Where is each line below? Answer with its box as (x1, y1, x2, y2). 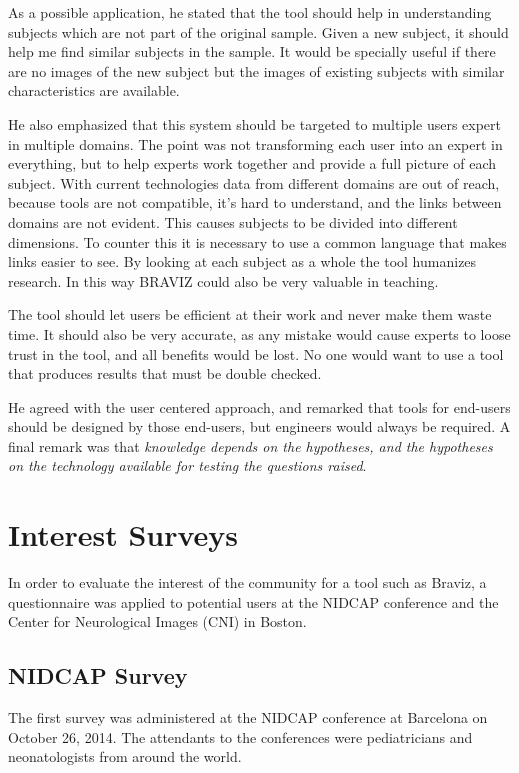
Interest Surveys (8, 514, 239, 555)
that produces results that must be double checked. (8, 363, 322, 384)
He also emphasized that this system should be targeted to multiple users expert (8, 113, 502, 134)
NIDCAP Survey (8, 660, 188, 691)
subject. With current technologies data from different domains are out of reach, (8, 172, 500, 193)
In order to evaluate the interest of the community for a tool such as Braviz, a (8, 572, 487, 593)
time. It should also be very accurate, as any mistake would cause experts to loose (8, 323, 511, 344)
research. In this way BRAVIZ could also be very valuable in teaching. (8, 270, 439, 291)
